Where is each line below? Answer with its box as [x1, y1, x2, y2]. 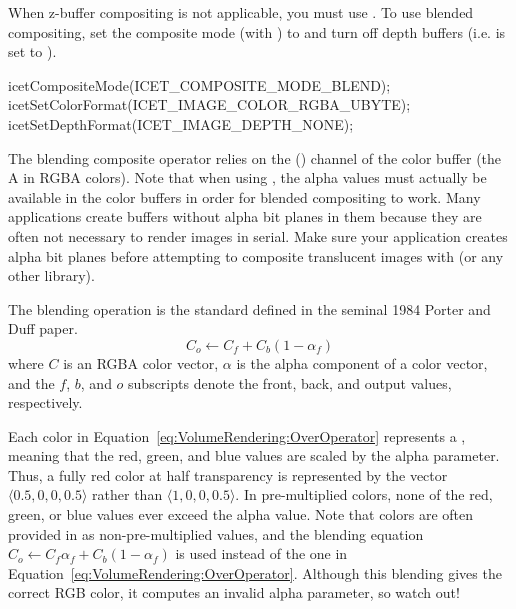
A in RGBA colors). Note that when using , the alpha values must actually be [8, 167, 487, 188]
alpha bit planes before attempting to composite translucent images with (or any [8, 245, 504, 266]
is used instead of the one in [175, 543, 348, 564]
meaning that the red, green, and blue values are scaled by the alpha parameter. [8, 445, 500, 466]
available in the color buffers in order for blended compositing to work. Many [8, 186, 481, 207]
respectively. [8, 392, 83, 413]
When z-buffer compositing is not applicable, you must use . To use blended [8, 2, 474, 22]
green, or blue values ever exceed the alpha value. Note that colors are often [8, 504, 474, 525]
